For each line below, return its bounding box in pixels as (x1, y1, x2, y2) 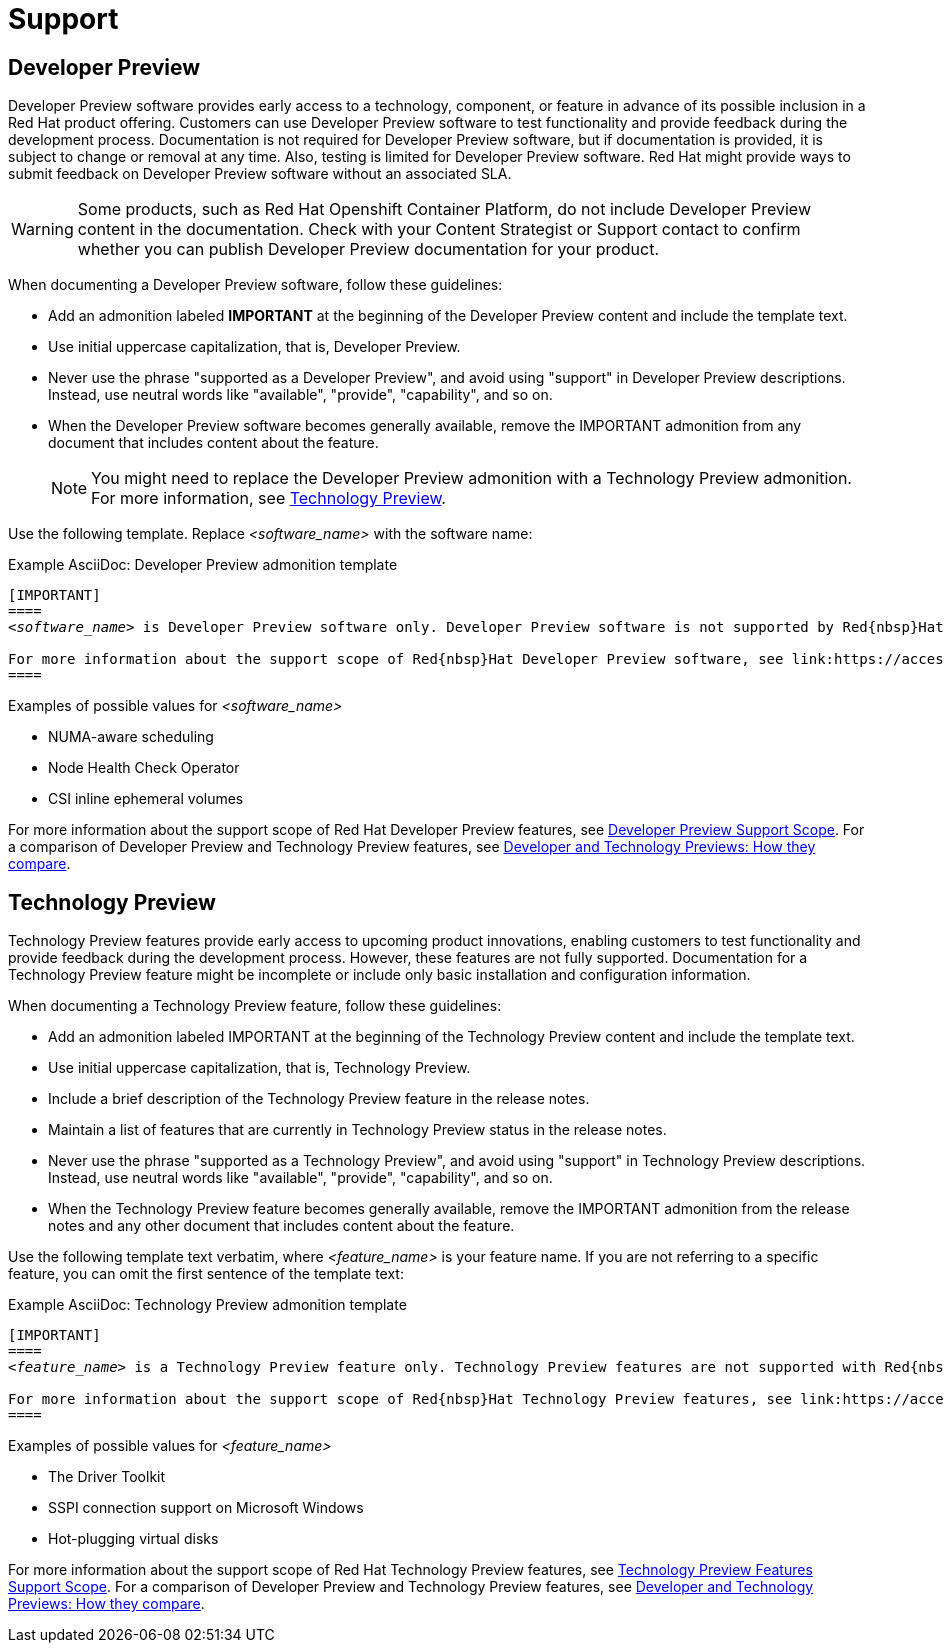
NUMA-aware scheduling (48, 728, 214, 746)
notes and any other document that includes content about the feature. (48, 1217, 515, 1235)
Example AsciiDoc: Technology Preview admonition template (8, 1296, 407, 1314)
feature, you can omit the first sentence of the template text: (8, 1265, 404, 1283)
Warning (11, 219, 74, 240)
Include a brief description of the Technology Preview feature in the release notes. (48, 1090, 590, 1108)
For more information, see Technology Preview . (91, 488, 446, 509)
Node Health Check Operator (48, 759, 240, 777)
